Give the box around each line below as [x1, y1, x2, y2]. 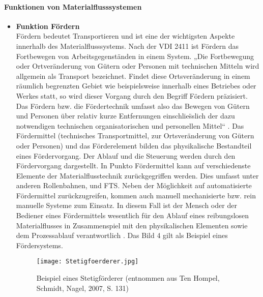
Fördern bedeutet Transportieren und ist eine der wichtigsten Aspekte [16, 31, 235, 41]
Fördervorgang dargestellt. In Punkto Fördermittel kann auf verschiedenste [16, 160, 251, 171]
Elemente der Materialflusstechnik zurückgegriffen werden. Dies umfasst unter [16, 170, 259, 181]
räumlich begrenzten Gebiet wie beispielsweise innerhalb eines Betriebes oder [16, 80, 256, 91]
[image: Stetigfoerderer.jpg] [36, 258, 139, 265]
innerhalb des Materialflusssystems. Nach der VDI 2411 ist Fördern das [16, 40, 239, 51]
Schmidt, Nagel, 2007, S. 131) [36, 282, 129, 293]
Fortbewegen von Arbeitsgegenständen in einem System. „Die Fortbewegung [16, 50, 254, 61]
